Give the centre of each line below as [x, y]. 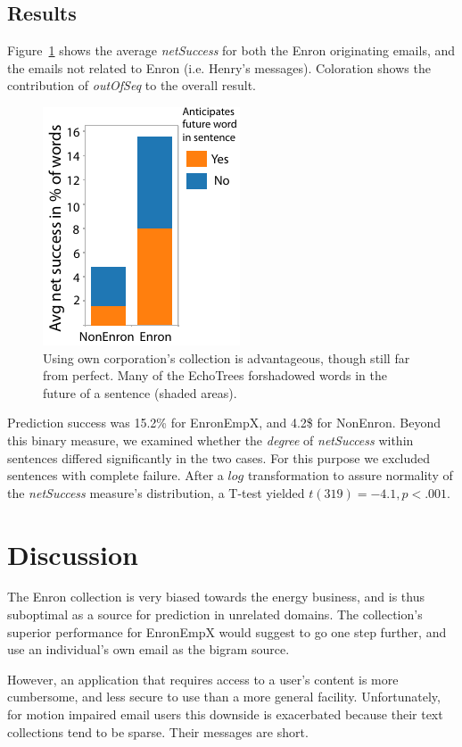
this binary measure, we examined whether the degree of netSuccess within [210, 440]
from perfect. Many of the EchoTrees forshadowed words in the [215, 375]
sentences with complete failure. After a [115, 475]
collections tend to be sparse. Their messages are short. [158, 731]
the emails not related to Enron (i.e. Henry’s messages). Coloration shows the [219, 67]
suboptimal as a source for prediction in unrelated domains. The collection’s [215, 614]
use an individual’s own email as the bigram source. [148, 649]
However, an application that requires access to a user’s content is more [203, 679]
